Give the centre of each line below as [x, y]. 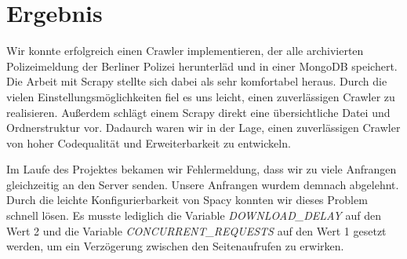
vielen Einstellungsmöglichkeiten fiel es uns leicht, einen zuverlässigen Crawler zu [201, 96]
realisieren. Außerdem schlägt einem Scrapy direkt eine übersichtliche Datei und [198, 112]
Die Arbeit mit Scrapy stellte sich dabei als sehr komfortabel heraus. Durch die [197, 81]
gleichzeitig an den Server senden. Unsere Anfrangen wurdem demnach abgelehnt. [203, 184]
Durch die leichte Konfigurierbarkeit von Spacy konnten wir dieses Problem [187, 200]
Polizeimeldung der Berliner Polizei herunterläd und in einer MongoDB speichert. [202, 66]
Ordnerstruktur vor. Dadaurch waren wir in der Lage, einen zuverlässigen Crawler [203, 128]
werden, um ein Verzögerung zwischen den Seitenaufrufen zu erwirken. [175, 246]
